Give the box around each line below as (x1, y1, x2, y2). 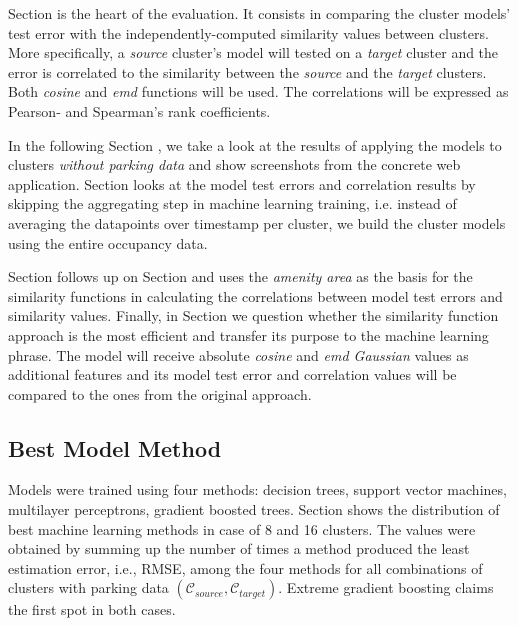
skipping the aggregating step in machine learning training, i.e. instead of (8, 193, 457, 214)
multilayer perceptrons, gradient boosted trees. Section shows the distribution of (8, 499, 500, 520)
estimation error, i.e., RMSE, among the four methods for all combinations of (8, 557, 483, 578)
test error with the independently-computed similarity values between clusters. (8, 22, 489, 43)
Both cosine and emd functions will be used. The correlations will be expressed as (8, 81, 509, 102)
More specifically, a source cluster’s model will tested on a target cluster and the (8, 42, 499, 63)
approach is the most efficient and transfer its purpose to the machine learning (8, 324, 489, 345)
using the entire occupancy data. (8, 232, 208, 253)
